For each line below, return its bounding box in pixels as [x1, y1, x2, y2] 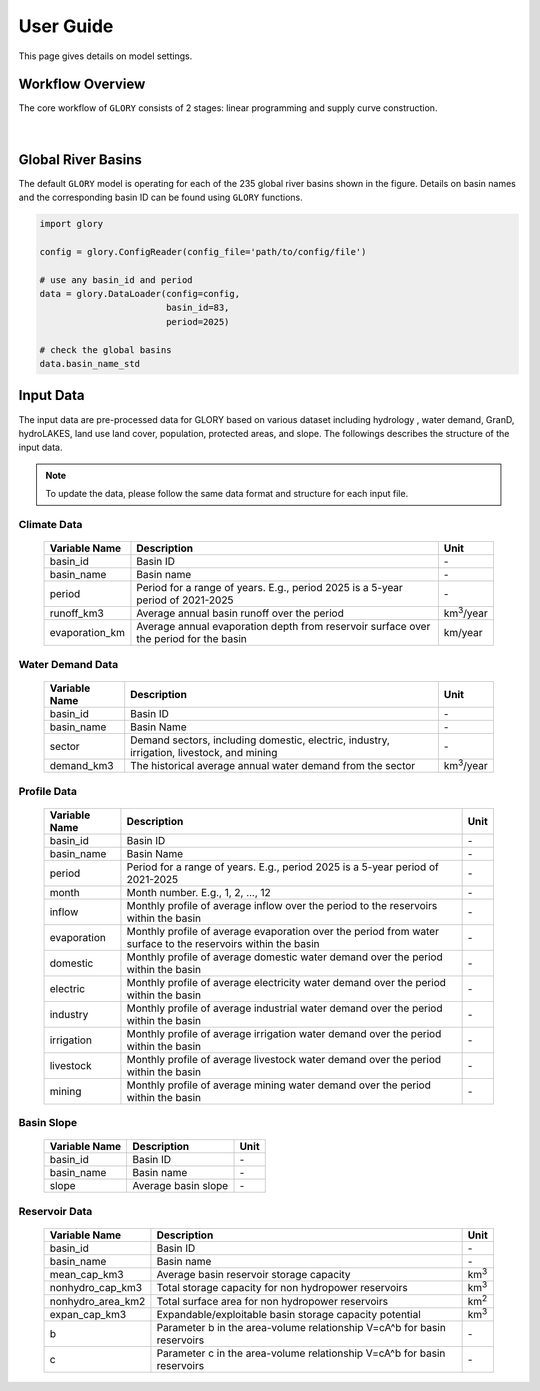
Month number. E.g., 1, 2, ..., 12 [126, 885, 272, 899]
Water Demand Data [18, 657, 119, 671]
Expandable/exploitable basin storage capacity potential [156, 1308, 422, 1322]
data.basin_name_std [39, 358, 140, 370]
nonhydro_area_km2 [49, 1294, 146, 1308]
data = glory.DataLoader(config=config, [39, 288, 240, 300]
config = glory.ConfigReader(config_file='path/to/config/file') [39, 246, 367, 257]
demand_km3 [49, 759, 114, 773]
